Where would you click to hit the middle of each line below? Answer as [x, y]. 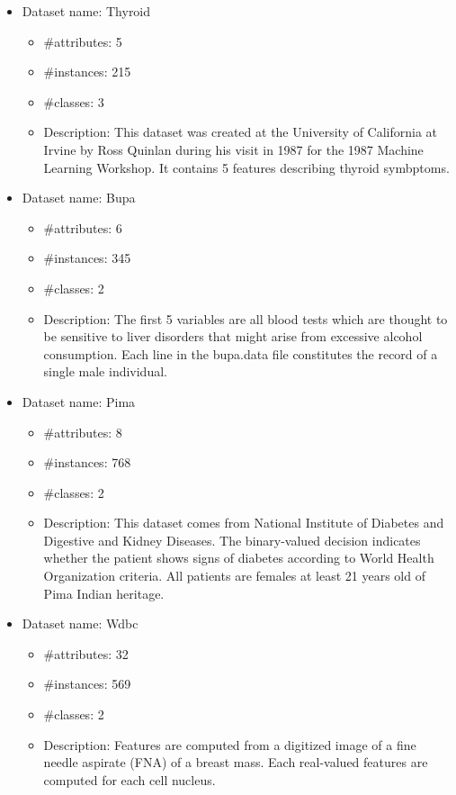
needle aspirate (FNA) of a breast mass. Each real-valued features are [236, 762]
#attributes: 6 [83, 227]
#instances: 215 [87, 72]
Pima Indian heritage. [104, 593]
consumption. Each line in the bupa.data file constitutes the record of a [241, 353]
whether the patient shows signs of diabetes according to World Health [239, 558]
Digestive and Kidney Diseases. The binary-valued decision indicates [232, 540]
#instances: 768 [87, 462]
